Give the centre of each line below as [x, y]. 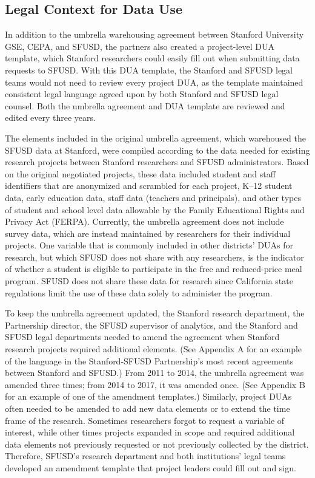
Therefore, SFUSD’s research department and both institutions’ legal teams [145, 456]
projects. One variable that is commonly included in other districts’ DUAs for [149, 245]
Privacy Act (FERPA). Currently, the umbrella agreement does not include [144, 221]
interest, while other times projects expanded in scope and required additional [150, 432]
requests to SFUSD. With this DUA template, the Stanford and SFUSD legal [149, 70]
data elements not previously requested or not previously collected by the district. [157, 444]
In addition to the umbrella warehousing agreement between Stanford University [154, 34]
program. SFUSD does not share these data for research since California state [149, 281]
